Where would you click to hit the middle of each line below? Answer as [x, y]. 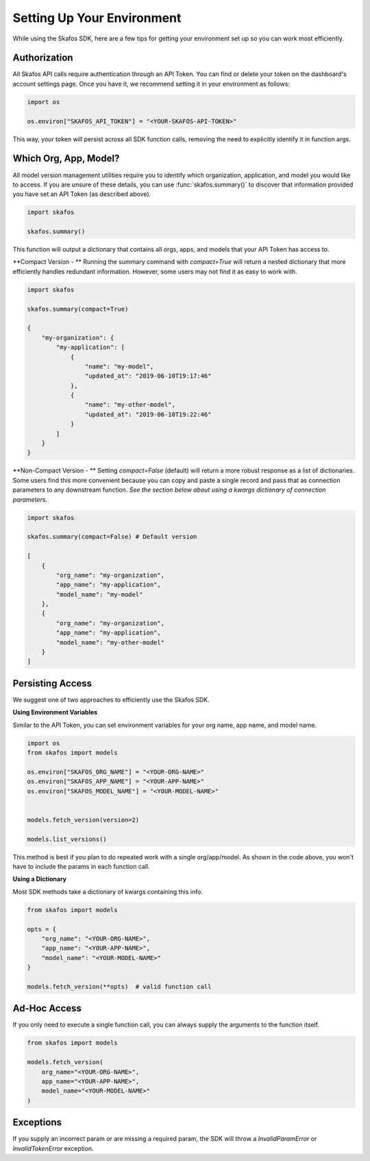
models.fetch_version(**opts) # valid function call [119, 986]
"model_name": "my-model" [99, 594]
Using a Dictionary [40, 879]
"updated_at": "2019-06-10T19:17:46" [148, 376]
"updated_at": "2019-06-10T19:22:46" [148, 414]
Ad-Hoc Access [47, 1008]
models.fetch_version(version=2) [83, 820]
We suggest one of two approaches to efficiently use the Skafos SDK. [111, 699]
